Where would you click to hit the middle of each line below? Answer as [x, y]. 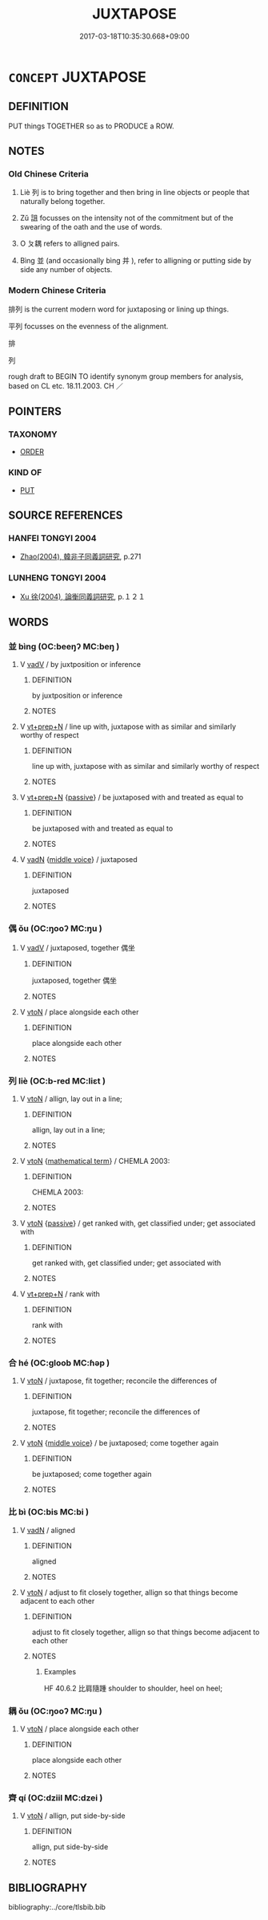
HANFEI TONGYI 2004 [53, 539]
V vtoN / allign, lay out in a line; [71, 1098]
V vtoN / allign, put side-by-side [72, 1816]
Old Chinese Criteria [49, 174]
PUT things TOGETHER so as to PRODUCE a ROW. [91, 126]
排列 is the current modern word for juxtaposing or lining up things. [119, 309]
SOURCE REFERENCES [66, 516]
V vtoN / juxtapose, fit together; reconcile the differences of [118, 1381]
